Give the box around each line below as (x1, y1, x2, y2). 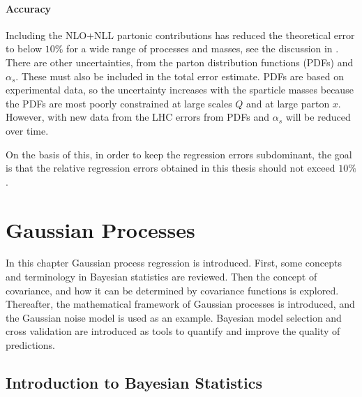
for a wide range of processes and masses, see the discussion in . (66, 41, 339, 56)
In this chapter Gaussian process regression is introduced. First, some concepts (6, 255, 342, 270)
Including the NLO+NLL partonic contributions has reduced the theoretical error (6, 27, 355, 42)
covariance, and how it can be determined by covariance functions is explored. (6, 283, 339, 297)
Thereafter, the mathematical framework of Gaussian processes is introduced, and (6, 297, 355, 311)
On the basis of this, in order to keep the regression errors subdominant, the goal (6, 147, 352, 161)
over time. (6, 123, 49, 137)
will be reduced (285, 110, 351, 124)
